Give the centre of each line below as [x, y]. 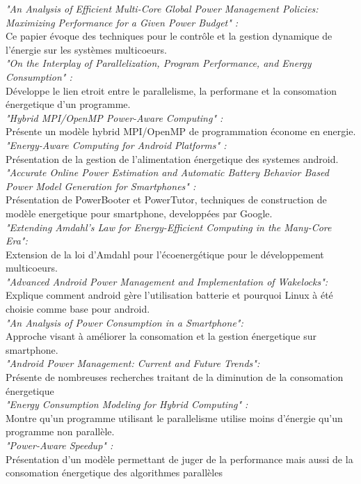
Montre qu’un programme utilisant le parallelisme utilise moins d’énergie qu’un [174, 417]
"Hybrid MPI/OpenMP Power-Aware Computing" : [114, 117]
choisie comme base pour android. [78, 309]
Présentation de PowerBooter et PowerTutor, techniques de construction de [166, 200]
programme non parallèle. [60, 431]
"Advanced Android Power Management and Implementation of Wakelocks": [167, 281]
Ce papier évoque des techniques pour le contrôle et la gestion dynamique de [169, 36]
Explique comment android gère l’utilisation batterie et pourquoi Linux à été [169, 295]
